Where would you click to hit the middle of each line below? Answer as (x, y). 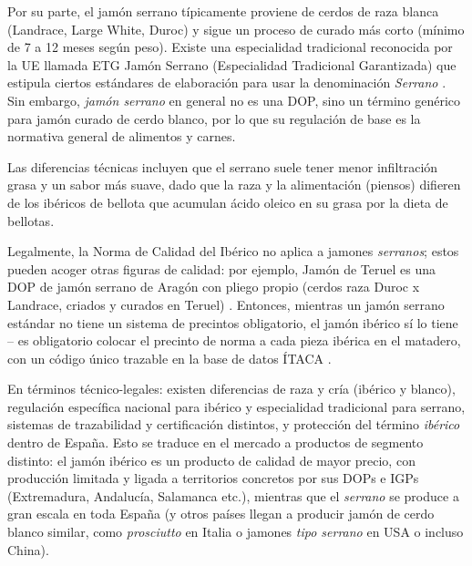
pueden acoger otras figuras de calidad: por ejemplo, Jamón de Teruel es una (222, 268)
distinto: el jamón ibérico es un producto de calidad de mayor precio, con (211, 460)
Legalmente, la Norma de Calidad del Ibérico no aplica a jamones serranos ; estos (233, 251)
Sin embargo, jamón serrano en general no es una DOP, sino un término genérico (234, 100)
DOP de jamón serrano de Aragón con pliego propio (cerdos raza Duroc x (214, 287)
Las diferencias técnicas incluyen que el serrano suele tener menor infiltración (223, 166)
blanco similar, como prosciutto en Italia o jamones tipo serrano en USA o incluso (236, 532)
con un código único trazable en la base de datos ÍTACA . (169, 358)
